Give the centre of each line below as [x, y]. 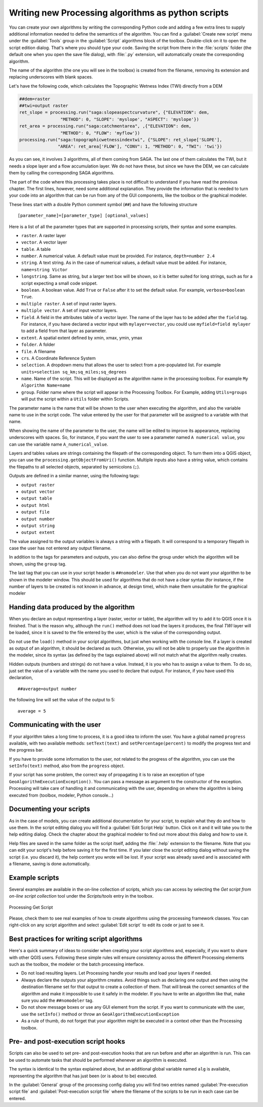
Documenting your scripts [49, 809]
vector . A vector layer [44, 242]
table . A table [36, 249]
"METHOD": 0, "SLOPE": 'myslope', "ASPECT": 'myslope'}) [130, 119]
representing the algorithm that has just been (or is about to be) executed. [83, 1076]
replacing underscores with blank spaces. [51, 77]
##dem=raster [35, 99]
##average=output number [47, 689]
